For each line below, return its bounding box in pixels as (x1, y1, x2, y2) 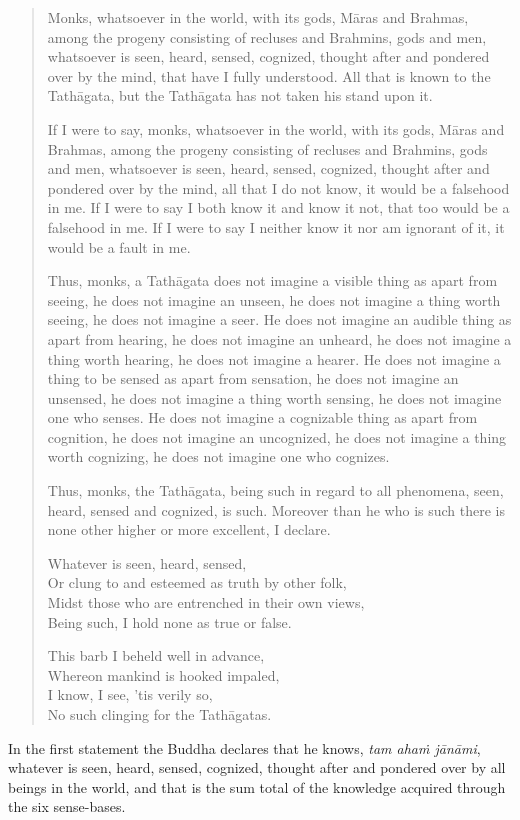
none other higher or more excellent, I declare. (47, 519, 331, 540)
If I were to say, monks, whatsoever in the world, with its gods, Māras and (47, 118, 505, 139)
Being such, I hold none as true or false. (47, 611, 292, 632)
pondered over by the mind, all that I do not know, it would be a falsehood (47, 177, 510, 198)
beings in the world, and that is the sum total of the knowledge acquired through (8, 776, 506, 797)
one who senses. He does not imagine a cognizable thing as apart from (47, 407, 478, 428)
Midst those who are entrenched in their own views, (47, 592, 365, 613)
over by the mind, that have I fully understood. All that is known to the (47, 65, 491, 86)
